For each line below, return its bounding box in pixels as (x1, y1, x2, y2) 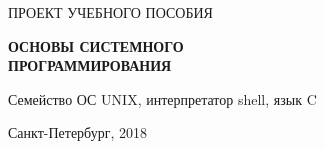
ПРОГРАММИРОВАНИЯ (8, 55, 172, 76)
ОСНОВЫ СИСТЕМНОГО (8, 35, 184, 56)
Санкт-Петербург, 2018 (8, 122, 147, 143)
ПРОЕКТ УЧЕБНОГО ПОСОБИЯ (8, 2, 213, 22)
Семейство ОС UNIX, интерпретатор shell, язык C (8, 88, 317, 109)
